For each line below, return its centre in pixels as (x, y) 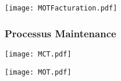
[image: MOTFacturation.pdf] (61, 8)
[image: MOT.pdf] (38, 72)
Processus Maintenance (61, 33)
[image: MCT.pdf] (38, 54)
